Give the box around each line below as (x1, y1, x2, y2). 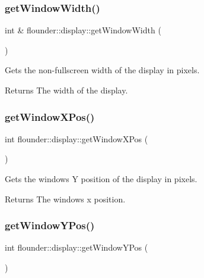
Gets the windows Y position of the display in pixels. (5, 173, 197, 185)
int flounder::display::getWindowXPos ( (5, 132, 148, 145)
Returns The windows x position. (5, 192, 126, 205)
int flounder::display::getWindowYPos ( (5, 241, 148, 254)
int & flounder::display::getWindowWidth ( (5, 24, 161, 36)
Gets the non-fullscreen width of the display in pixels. (5, 64, 200, 76)
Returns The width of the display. (5, 84, 128, 96)
